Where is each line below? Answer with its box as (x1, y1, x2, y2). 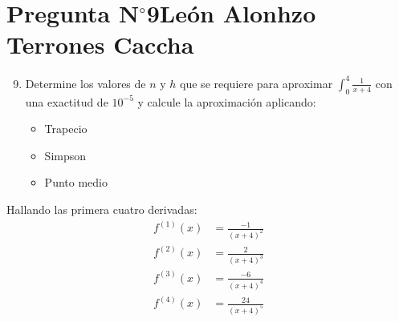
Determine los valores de (25, 74, 146, 91)
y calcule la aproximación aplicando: (137, 93, 316, 110)
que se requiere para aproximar (180, 74, 333, 91)
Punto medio (44, 174, 108, 191)
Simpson (44, 147, 87, 163)
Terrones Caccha (6, 28, 194, 61)
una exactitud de (25, 93, 108, 110)
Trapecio (44, 120, 88, 137)
